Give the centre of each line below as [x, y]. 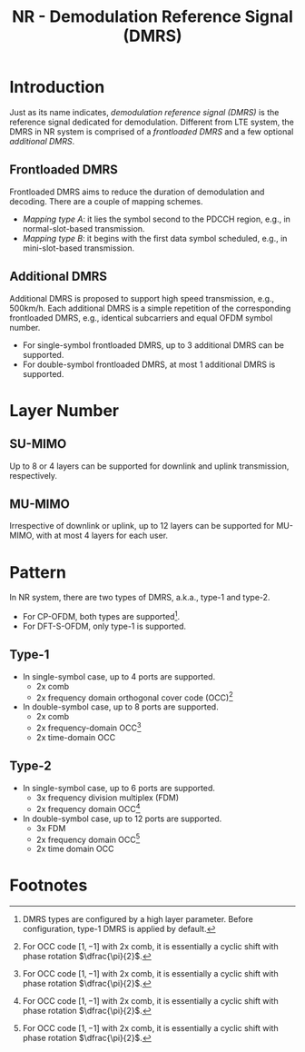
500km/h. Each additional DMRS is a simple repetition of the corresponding [150, 308]
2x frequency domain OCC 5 [88, 839]
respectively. [33, 475]
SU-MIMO [38, 444]
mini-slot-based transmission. [79, 248]
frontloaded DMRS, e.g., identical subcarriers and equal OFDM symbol [141, 318]
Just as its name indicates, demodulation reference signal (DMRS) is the [144, 112]
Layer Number [64, 410]
